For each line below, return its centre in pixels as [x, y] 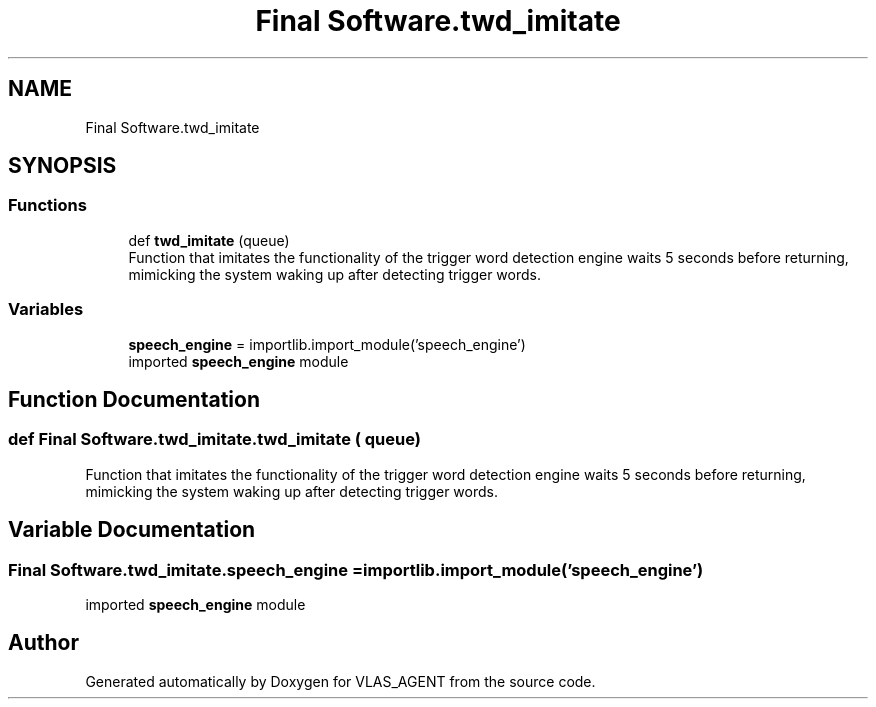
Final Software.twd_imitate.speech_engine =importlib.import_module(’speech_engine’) [356, 569]
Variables [46, 309]
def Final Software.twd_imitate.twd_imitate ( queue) [214, 439]
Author [43, 643]
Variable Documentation [132, 530]
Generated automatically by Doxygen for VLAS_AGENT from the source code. [340, 681]
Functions [47, 205]
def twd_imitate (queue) [209, 240]
